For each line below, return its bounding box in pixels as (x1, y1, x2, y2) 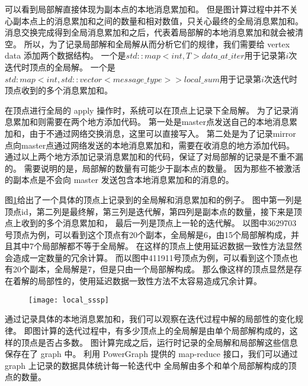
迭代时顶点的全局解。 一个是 (5, 60, 115, 73)
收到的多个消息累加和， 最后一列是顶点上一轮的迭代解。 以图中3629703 (21, 217, 297, 229)
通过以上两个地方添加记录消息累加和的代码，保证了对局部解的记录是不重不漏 (5, 150, 303, 163)
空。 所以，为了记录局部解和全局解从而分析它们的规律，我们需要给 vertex (5, 37, 290, 50)
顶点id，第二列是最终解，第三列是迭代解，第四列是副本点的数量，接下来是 (5, 205, 294, 217)
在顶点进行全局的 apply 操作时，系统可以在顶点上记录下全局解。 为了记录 (5, 104, 290, 116)
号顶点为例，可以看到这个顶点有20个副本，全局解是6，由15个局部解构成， (5, 228, 291, 240)
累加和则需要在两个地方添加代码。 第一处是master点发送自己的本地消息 (12, 115, 289, 128)
